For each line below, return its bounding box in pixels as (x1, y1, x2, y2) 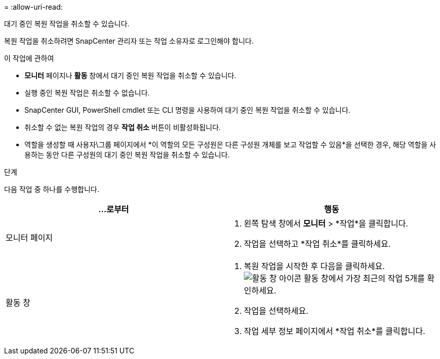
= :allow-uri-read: (4, 3, 63, 11)
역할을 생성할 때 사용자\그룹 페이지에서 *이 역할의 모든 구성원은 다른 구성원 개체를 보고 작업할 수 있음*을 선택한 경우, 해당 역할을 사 (24, 140, 436, 149)
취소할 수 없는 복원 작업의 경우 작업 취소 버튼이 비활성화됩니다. (24, 123, 221, 132)
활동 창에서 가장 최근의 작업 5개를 (303, 273, 425, 283)
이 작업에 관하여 (4, 54, 54, 62)
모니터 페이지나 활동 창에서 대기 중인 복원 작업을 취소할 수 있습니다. (24, 71, 236, 80)
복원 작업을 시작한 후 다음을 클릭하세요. (244, 261, 385, 271)
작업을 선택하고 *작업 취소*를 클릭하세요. (244, 239, 391, 249)
